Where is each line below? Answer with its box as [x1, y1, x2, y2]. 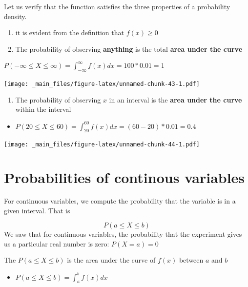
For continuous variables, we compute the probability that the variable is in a [4, 196, 236, 206]
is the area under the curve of [67, 255, 156, 265]
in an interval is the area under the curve [109, 94, 242, 104]
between [179, 255, 204, 265]
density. [4, 11, 27, 21]
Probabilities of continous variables [4, 167, 245, 187]
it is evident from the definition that [15, 27, 124, 38]
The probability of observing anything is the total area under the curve [15, 43, 243, 54]
